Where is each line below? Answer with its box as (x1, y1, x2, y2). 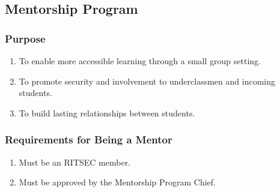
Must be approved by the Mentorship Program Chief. (19, 176, 216, 188)
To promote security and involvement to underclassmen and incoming (19, 74, 275, 87)
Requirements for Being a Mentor (5, 132, 172, 147)
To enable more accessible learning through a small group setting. (19, 55, 261, 67)
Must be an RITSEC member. (19, 155, 131, 168)
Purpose (5, 31, 46, 46)
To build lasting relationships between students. (19, 106, 195, 119)
